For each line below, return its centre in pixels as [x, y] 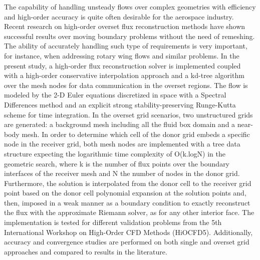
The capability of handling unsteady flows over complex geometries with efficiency [130, 6]
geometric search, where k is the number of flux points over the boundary [117, 163]
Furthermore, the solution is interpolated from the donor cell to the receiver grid [128, 183]
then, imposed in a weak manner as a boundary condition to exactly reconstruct [127, 202]
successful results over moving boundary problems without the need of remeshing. [129, 36]
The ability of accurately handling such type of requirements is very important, [126, 46]
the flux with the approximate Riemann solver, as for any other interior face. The [129, 212]
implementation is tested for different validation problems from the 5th [113, 222]
